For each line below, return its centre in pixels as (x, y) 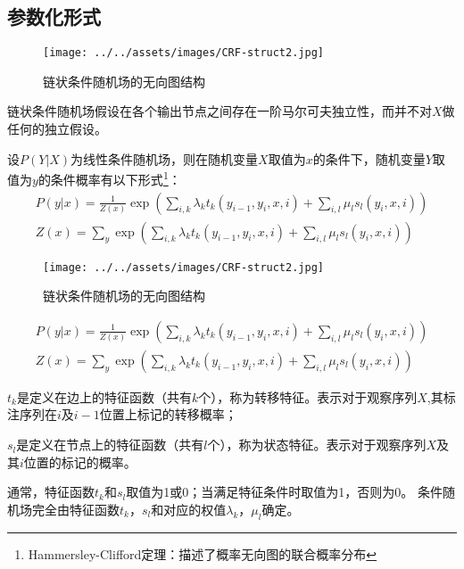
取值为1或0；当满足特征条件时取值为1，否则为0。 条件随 (290, 492)
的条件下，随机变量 (369, 158)
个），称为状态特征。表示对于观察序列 (317, 445)
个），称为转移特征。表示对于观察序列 (308, 396)
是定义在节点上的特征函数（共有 (110, 445)
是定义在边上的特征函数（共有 (104, 396)
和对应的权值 (189, 509)
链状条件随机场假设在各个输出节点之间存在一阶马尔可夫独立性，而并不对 (220, 111)
